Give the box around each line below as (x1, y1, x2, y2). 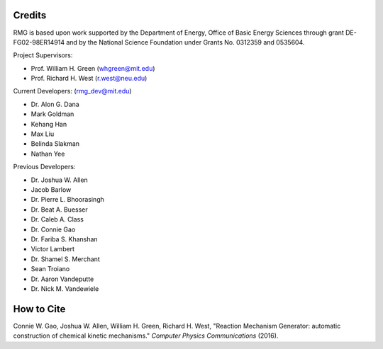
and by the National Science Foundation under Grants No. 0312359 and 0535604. (66, 38, 305, 46)
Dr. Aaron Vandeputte (30, 275, 94, 283)
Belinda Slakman (30, 139, 80, 148)
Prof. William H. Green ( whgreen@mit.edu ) (30, 64, 155, 72)
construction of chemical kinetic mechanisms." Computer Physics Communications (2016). (13, 331, 279, 340)
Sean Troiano (30, 265, 70, 273)
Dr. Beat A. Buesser (30, 205, 88, 214)
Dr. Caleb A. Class (30, 215, 84, 224)
